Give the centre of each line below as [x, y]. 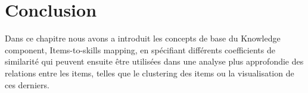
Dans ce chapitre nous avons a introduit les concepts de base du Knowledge [143, 38]
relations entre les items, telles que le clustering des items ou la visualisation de [150, 73]
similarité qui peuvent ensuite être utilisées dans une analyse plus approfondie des [154, 61]
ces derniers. [27, 84]
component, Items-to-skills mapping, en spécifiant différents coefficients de [140, 49]
